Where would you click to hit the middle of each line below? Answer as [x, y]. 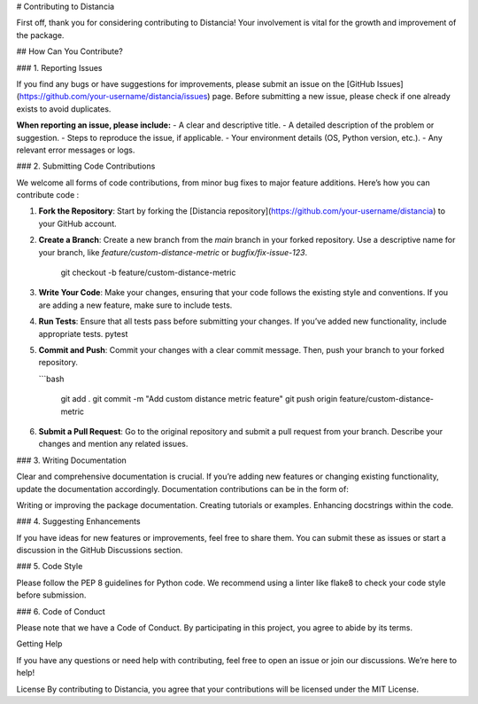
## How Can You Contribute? [69, 51]
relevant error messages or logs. [76, 150]
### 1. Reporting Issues [59, 67]
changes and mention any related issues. [113, 444]
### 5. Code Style [50, 567]
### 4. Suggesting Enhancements [78, 521]
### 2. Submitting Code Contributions [86, 166]
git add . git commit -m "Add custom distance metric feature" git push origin [199, 399]
